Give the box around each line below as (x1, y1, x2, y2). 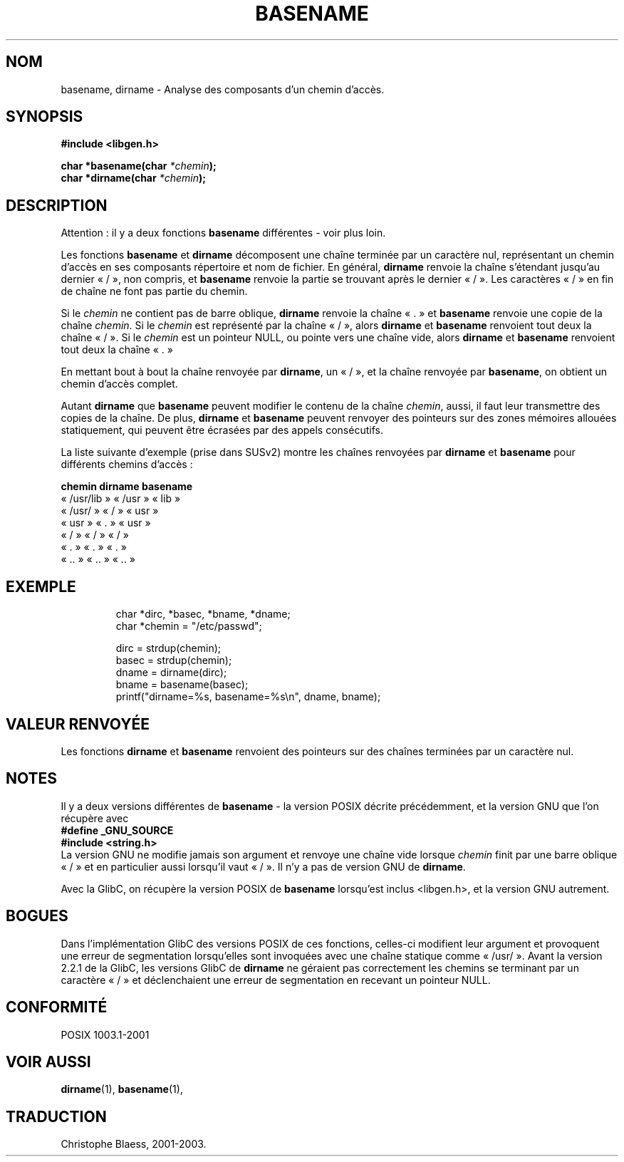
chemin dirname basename (61, 480, 193, 493)
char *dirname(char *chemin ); (61, 172, 206, 185)
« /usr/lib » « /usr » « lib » (61, 492, 181, 505)
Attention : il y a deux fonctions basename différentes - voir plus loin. (61, 227, 386, 239)
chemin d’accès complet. (61, 378, 178, 390)
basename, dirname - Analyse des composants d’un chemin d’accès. (61, 83, 385, 95)
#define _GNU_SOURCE (61, 824, 174, 836)
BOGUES (6, 907, 68, 925)
